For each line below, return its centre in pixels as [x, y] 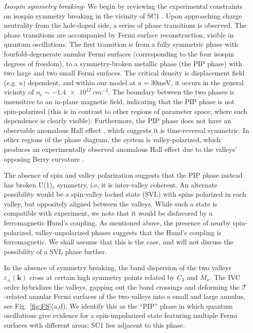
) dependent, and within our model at [79, 82]
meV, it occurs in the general [201, 82]
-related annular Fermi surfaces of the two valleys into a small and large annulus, [125, 296]
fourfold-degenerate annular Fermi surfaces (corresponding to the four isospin [119, 53]
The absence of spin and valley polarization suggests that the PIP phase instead [123, 175]
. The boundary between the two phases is [171, 92]
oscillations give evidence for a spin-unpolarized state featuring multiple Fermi [121, 315]
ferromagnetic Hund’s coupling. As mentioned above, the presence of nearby [117, 223]
